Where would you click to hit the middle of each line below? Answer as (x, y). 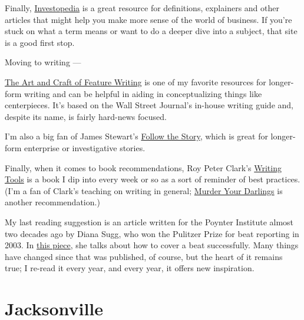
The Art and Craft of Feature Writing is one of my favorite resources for (136, 81)
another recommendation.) (52, 202)
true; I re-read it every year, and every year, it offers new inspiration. (130, 268)
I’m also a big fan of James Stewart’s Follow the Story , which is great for (136, 136)
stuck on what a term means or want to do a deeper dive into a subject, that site (151, 31)
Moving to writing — (43, 62)
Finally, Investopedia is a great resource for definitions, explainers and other (142, 8)
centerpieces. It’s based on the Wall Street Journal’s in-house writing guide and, (149, 105)
